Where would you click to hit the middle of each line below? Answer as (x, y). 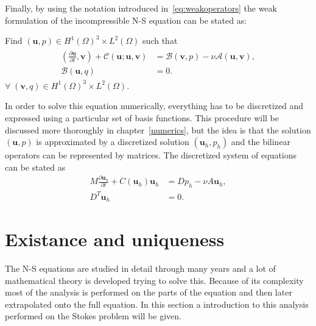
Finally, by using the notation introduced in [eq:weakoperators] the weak (141, 8)
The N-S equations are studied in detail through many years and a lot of (140, 268)
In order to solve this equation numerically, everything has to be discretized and (154, 106)
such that (160, 41)
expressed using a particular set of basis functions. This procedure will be (142, 118)
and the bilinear (261, 142)
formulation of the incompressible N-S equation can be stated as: (126, 20)
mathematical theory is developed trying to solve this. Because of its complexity (154, 280)
